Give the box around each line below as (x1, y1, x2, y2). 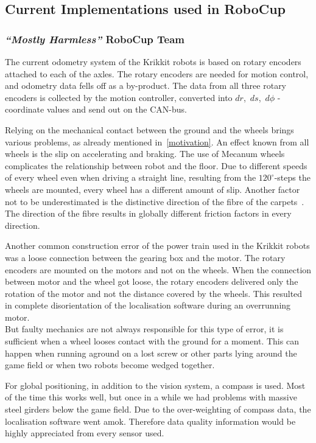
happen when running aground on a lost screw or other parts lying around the (5, 346, 297, 359)
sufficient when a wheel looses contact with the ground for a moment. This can (5, 335, 299, 347)
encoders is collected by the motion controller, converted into (5, 91, 233, 103)
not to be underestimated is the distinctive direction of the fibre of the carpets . (5, 195, 304, 208)
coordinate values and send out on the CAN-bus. (5, 103, 187, 116)
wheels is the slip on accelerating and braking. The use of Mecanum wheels (5, 147, 285, 160)
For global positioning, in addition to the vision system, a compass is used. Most (5, 378, 306, 391)
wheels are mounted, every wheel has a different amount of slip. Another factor (5, 183, 300, 195)
